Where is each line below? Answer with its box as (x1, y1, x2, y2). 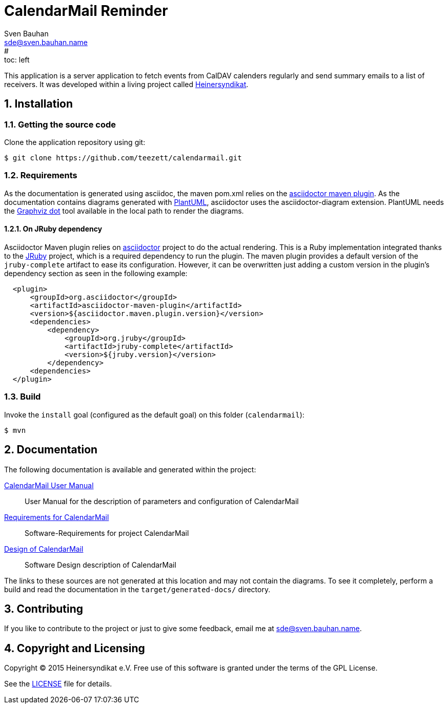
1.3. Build (4, 391, 41, 402)
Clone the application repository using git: (4, 137, 146, 147)
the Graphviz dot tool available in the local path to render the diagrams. (4, 206, 244, 215)
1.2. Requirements (4, 170, 77, 181)
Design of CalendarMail (4, 544, 84, 553)
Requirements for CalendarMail (4, 512, 109, 522)
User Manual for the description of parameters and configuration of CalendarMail (25, 496, 299, 506)
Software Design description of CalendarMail (25, 560, 176, 569)
